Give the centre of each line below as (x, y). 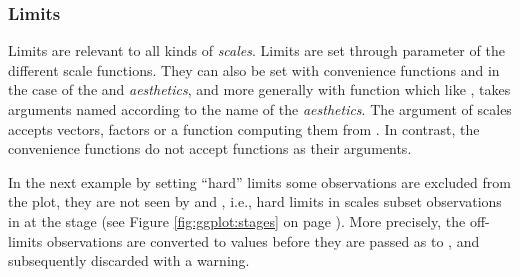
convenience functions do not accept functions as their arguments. (210, 148)
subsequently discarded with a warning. (129, 260)
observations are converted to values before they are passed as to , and (263, 240)
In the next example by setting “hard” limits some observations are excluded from (259, 181)
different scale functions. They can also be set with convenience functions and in (254, 69)
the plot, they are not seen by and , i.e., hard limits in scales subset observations (255, 201)
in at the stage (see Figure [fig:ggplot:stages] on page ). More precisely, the (237, 220)
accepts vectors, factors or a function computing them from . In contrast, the (244, 128)
